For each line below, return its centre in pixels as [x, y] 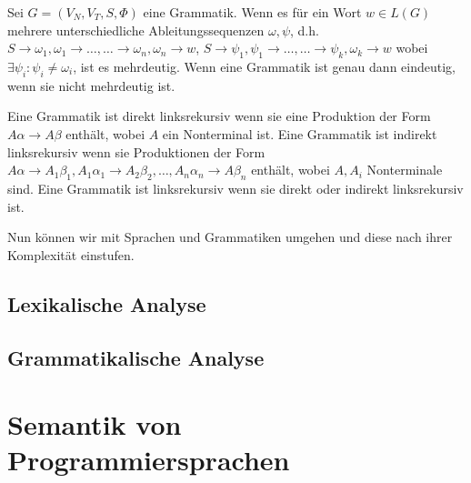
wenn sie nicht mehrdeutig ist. [91, 85]
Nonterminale [405, 170]
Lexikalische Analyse [107, 303]
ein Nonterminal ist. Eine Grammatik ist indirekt [300, 133]
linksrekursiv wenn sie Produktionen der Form [136, 151]
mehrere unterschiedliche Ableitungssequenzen [136, 30]
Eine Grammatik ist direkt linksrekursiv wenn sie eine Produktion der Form [219, 116]
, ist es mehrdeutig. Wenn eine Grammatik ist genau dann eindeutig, [264, 66]
